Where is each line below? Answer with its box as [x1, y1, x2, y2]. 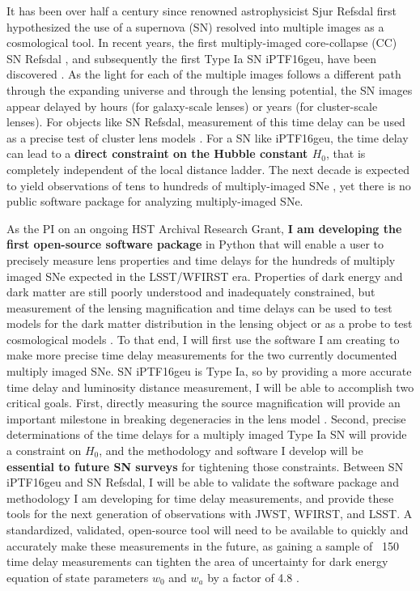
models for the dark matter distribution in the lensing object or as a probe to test [6, 315, 413, 332]
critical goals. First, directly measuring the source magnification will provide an [6, 394, 401, 411]
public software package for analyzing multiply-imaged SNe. [6, 193, 303, 210]
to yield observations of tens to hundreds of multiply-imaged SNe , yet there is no [6, 176, 411, 193]
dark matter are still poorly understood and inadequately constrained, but [6, 283, 375, 300]
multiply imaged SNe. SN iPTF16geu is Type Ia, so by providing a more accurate [6, 363, 412, 380]
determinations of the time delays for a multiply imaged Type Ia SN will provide [6, 426, 407, 443]
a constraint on [6, 442, 82, 459]
